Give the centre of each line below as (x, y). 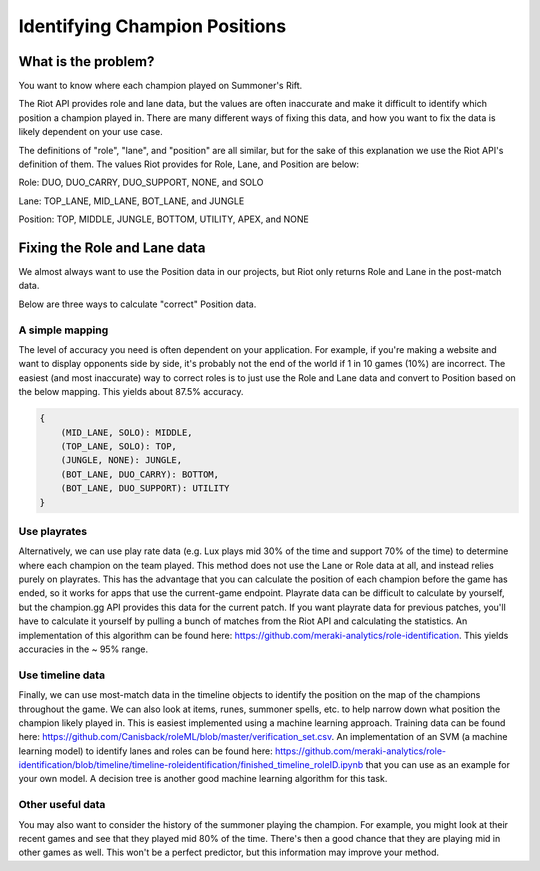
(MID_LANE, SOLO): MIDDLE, (127, 432)
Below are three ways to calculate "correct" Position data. (137, 304)
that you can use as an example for (437, 765)
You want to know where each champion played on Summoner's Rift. (160, 86)
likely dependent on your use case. (91, 132)
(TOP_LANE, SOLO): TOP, (118, 446)
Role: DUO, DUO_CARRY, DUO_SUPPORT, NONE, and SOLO (141, 182)
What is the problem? (86, 61)
